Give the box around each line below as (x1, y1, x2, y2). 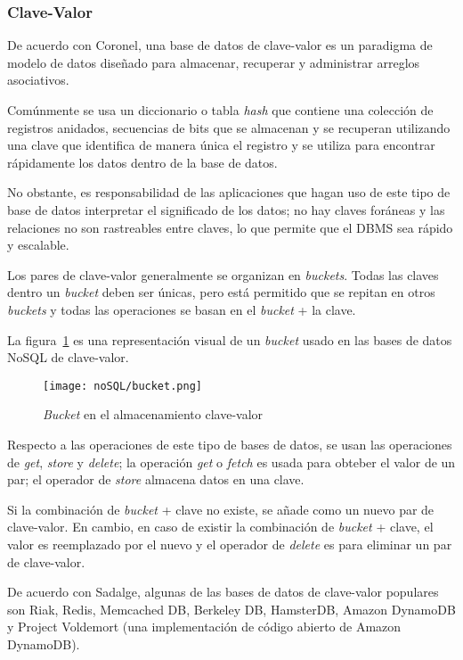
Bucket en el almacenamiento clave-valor (43, 405, 264, 424)
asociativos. (7, 70, 69, 89)
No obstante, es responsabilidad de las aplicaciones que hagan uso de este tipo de (7, 183, 451, 202)
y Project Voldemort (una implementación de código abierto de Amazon (7, 617, 402, 636)
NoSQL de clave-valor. (7, 348, 129, 367)
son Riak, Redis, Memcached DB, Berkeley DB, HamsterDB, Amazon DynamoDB (7, 599, 456, 618)
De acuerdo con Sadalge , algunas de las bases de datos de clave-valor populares (7, 582, 439, 601)
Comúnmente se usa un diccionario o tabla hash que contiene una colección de (7, 101, 434, 119)
